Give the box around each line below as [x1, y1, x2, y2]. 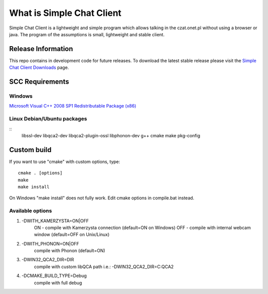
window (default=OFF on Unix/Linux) [34, 232, 110, 237]
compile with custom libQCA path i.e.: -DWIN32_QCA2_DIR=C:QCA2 [34, 263, 174, 270]
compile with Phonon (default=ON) [34, 248, 105, 254]
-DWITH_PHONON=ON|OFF [21, 240, 79, 246]
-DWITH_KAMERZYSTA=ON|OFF [21, 218, 89, 224]
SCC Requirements [9, 77, 69, 86]
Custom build [9, 145, 52, 154]
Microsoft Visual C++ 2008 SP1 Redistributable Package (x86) [9, 103, 136, 109]
